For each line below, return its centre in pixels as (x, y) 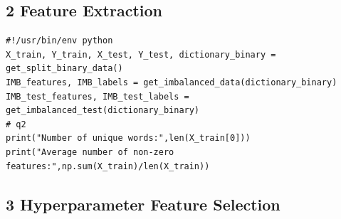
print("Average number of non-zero (90, 152)
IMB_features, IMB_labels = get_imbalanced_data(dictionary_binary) (172, 82)
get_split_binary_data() (64, 69)
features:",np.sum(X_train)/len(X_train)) (108, 166)
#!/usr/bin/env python (59, 41)
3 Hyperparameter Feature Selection (143, 204)
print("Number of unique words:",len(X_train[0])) (128, 138)
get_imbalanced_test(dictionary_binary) (103, 111)
